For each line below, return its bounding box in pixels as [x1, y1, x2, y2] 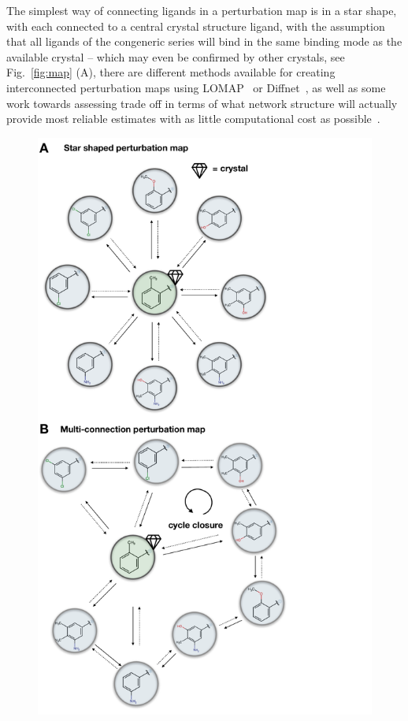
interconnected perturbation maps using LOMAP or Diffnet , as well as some [6, 79, 386, 95]
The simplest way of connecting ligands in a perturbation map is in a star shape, [6, 2, 397, 18]
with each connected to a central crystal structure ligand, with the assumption [6, 17, 385, 34]
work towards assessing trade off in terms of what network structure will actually [6, 95, 398, 111]
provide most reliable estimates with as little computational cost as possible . [6, 110, 380, 127]
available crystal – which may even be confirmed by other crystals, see [6, 48, 345, 65]
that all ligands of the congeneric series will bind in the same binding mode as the [6, 33, 402, 50]
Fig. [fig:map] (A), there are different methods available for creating [6, 64, 336, 80]
